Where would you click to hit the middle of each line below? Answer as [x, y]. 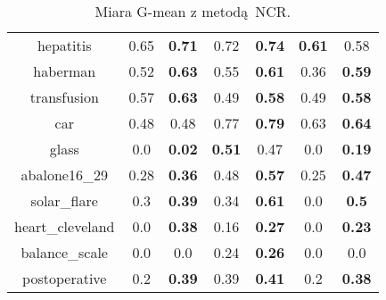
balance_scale [64, 252]
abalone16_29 [64, 175]
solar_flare [64, 200]
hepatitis [64, 45]
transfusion [64, 97]
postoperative [65, 278]
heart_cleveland [65, 226]
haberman [65, 71]
